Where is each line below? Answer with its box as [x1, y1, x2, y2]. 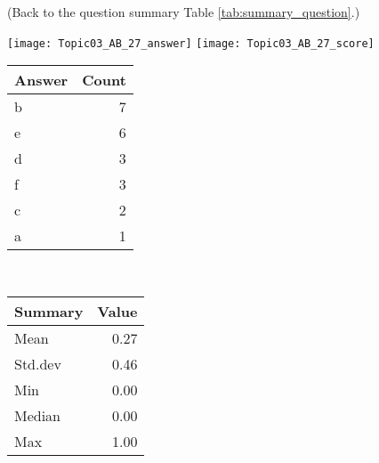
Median [14, 404, 61, 426]
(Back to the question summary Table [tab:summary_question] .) [7, 3, 360, 20]
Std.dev [14, 353, 61, 374]
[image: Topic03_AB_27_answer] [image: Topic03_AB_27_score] [7, 37, 375, 50]
